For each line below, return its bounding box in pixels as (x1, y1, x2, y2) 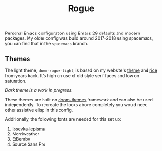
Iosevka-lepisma (12, 126, 45, 132)
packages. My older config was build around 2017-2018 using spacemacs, (5, 35, 153, 41)
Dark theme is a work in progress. (5, 87, 73, 93)
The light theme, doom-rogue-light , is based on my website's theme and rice (5, 67, 157, 73)
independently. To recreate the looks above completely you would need (5, 102, 148, 107)
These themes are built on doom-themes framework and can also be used (5, 97, 153, 102)
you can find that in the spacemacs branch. (5, 41, 88, 47)
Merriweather (12, 131, 40, 136)
